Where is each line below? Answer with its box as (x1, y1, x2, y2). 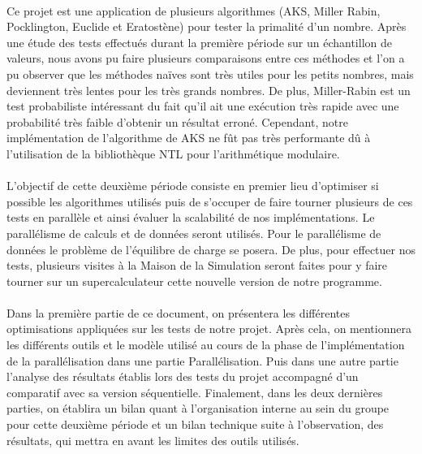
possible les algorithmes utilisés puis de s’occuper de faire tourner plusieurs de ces (6, 192, 413, 210)
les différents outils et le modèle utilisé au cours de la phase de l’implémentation (6, 336, 405, 353)
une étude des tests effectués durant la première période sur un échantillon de (6, 33, 392, 50)
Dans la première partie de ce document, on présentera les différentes (6, 304, 351, 321)
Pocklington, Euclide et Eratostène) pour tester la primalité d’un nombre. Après (6, 18, 407, 35)
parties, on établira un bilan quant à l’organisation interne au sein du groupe (6, 400, 390, 417)
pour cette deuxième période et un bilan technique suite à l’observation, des (6, 416, 384, 433)
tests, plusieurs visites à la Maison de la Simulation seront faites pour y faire (6, 257, 388, 274)
